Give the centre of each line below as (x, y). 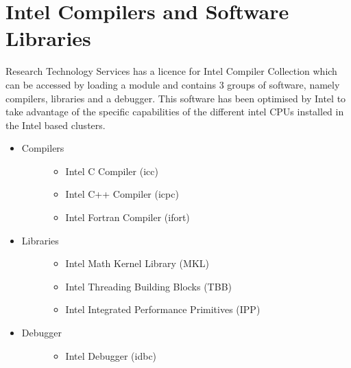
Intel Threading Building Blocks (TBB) (148, 286)
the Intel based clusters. (56, 125)
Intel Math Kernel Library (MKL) (137, 263)
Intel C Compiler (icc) (112, 171)
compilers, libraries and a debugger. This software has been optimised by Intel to (176, 98)
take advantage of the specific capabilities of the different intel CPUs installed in (175, 112)
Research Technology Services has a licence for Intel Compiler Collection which (171, 71)
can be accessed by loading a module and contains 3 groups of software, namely (173, 84)
